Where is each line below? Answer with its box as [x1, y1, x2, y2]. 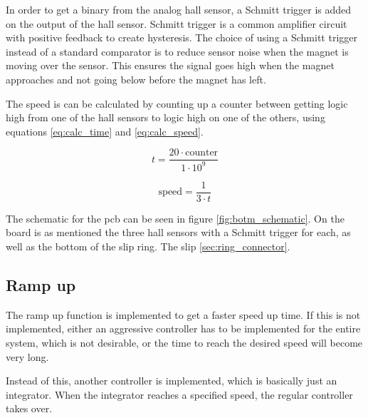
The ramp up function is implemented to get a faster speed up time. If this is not [6, 307, 361, 322]
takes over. [6, 401, 53, 416]
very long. [6, 349, 49, 364]
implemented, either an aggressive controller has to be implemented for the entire [6, 321, 361, 336]
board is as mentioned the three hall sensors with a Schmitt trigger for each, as [6, 225, 351, 240]
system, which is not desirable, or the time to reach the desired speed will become [6, 335, 363, 350]
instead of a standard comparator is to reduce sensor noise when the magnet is [6, 44, 349, 58]
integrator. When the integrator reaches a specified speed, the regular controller [6, 387, 353, 402]
